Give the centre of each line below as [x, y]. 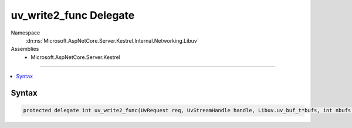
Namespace [26, 33]
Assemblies [25, 49]
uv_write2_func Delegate [73, 15]
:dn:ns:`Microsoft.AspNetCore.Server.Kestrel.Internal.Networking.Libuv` [112, 40]
